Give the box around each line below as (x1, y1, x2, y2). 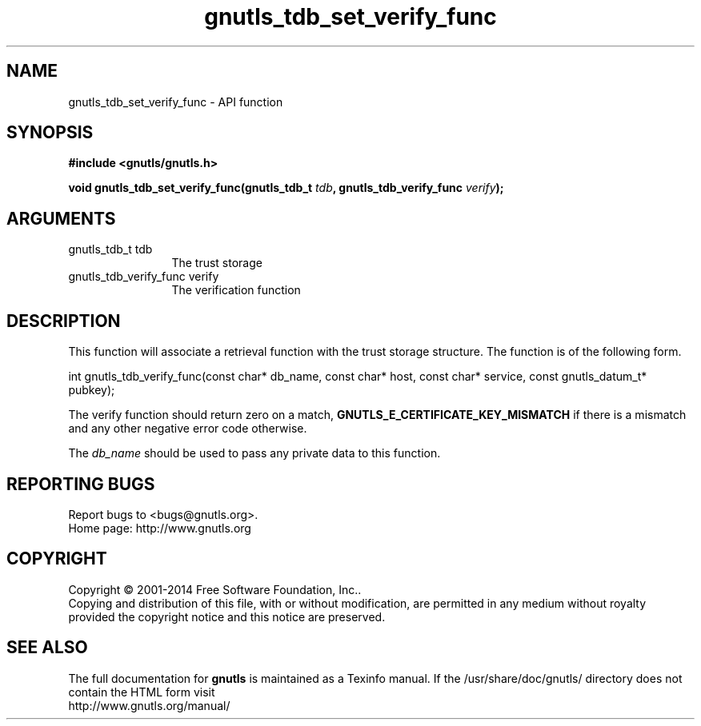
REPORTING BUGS (6, 473, 155, 494)
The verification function (171, 283, 301, 297)
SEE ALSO (6, 637, 88, 658)
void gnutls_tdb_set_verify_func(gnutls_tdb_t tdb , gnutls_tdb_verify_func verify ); (68, 181, 504, 195)
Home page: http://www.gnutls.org (68, 521, 251, 535)
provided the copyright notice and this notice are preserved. (68, 609, 386, 624)
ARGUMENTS (6, 208, 116, 229)
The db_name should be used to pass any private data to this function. (68, 446, 441, 461)
